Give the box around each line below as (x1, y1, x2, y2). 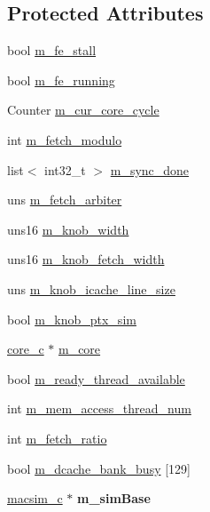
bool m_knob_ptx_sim (7, 309, 136, 328)
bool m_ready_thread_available (7, 369, 185, 388)
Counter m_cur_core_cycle (7, 100, 159, 119)
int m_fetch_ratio (7, 428, 107, 447)
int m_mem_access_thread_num (7, 399, 191, 418)
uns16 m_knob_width (7, 220, 129, 238)
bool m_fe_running (7, 70, 115, 89)
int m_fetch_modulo (7, 130, 122, 148)
